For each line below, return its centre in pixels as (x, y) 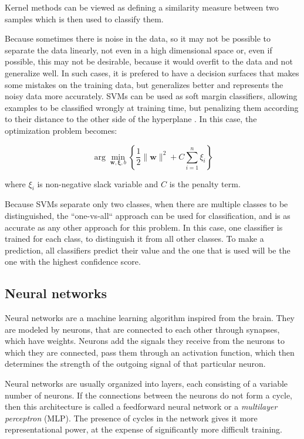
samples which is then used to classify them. (84, 18)
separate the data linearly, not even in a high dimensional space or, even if (139, 50)
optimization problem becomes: (61, 130)
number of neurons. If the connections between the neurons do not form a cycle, (148, 395)
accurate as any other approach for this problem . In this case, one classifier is (144, 227)
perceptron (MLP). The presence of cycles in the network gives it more (131, 418)
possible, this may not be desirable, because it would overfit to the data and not (149, 61)
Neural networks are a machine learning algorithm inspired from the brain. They (150, 318)
